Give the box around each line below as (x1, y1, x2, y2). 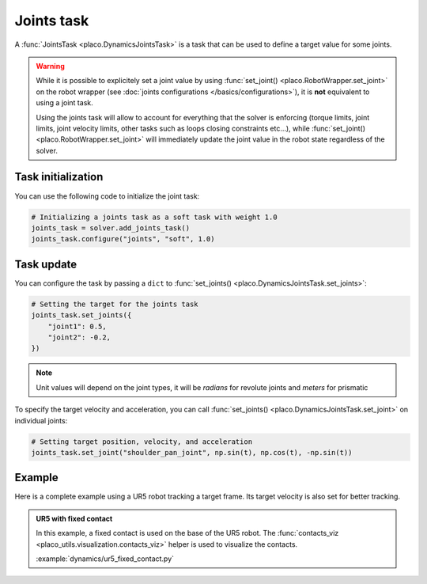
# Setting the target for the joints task (31, 299, 198, 309)
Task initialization (14, 170, 104, 184)
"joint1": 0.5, (47, 321, 107, 331)
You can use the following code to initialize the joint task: (14, 191, 200, 201)
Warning (36, 61, 65, 70)
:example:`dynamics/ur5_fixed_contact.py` (36, 554, 174, 563)
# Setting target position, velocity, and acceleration (31, 437, 253, 446)
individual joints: (14, 415, 68, 425)
